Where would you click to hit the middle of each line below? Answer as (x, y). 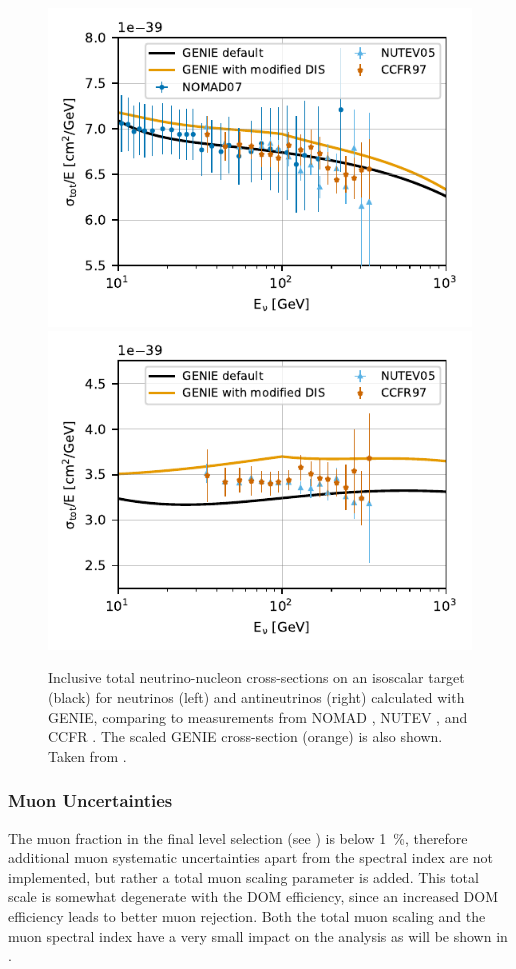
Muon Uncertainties (90, 800)
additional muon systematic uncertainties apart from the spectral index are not (251, 857)
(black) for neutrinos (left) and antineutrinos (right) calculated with (256, 696)
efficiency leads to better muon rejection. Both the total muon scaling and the (247, 915)
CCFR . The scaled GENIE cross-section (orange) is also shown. (245, 736)
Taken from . (87, 755)
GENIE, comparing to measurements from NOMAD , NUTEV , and (258, 716)
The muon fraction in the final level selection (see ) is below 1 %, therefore (238, 837)
